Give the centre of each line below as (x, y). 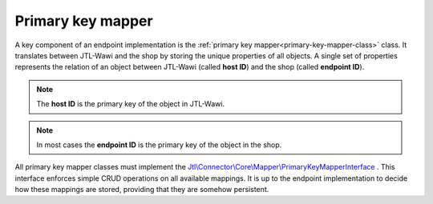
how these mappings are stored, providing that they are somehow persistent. (142, 190)
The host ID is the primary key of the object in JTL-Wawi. (130, 104)
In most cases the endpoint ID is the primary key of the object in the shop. (159, 145)
